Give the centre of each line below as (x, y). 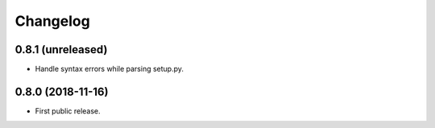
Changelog (52, 21)
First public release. (68, 111)
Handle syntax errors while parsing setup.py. (110, 69)
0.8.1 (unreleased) (61, 50)
